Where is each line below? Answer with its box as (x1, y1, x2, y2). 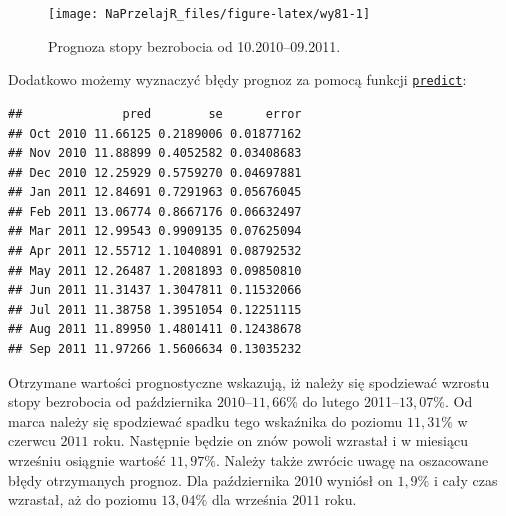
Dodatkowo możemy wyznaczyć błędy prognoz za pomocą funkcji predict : (8, 69, 467, 90)
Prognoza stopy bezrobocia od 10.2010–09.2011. (48, 35, 341, 56)
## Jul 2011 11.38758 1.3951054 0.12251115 (8, 302, 302, 317)
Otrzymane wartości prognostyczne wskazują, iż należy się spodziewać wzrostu (8, 371, 490, 392)
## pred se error (8, 106, 302, 121)
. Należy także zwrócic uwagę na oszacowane (215, 450, 489, 470)
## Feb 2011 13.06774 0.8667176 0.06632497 (8, 204, 302, 219)
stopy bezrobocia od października (8, 391, 213, 412)
